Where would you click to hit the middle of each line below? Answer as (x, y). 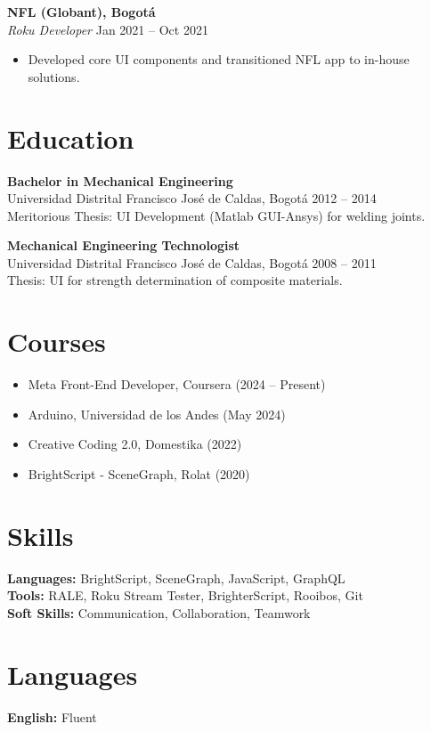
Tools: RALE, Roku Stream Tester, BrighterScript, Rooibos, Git (185, 595)
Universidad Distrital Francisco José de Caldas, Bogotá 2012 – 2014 (192, 198)
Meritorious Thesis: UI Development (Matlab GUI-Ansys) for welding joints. (216, 215)
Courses (57, 342)
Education (71, 138)
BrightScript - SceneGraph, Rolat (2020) (139, 473)
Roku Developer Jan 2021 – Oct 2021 (108, 29)
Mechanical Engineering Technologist (124, 245)
